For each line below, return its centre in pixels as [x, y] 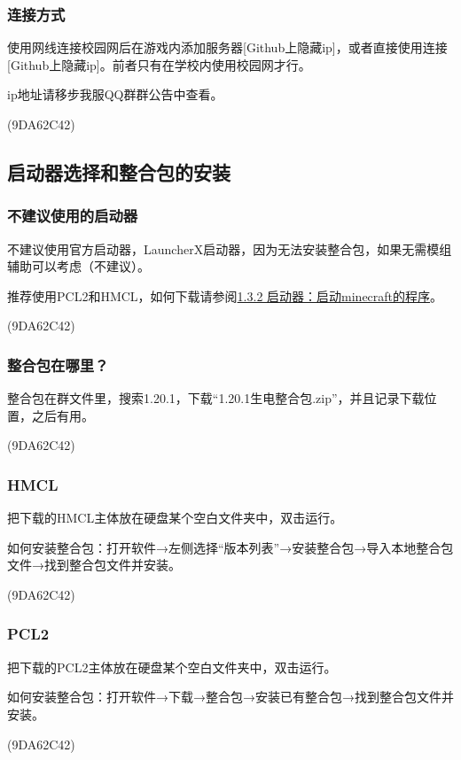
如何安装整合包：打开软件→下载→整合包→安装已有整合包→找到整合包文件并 [230, 697]
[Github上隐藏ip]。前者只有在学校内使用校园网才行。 [159, 64]
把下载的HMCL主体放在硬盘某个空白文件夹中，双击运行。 [175, 518]
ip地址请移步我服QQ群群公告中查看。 [115, 94]
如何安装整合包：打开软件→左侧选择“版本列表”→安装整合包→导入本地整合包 [230, 547]
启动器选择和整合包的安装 [119, 171]
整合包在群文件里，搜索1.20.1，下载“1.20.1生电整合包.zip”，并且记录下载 [216, 398]
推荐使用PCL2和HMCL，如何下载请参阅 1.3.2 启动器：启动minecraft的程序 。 [225, 295]
